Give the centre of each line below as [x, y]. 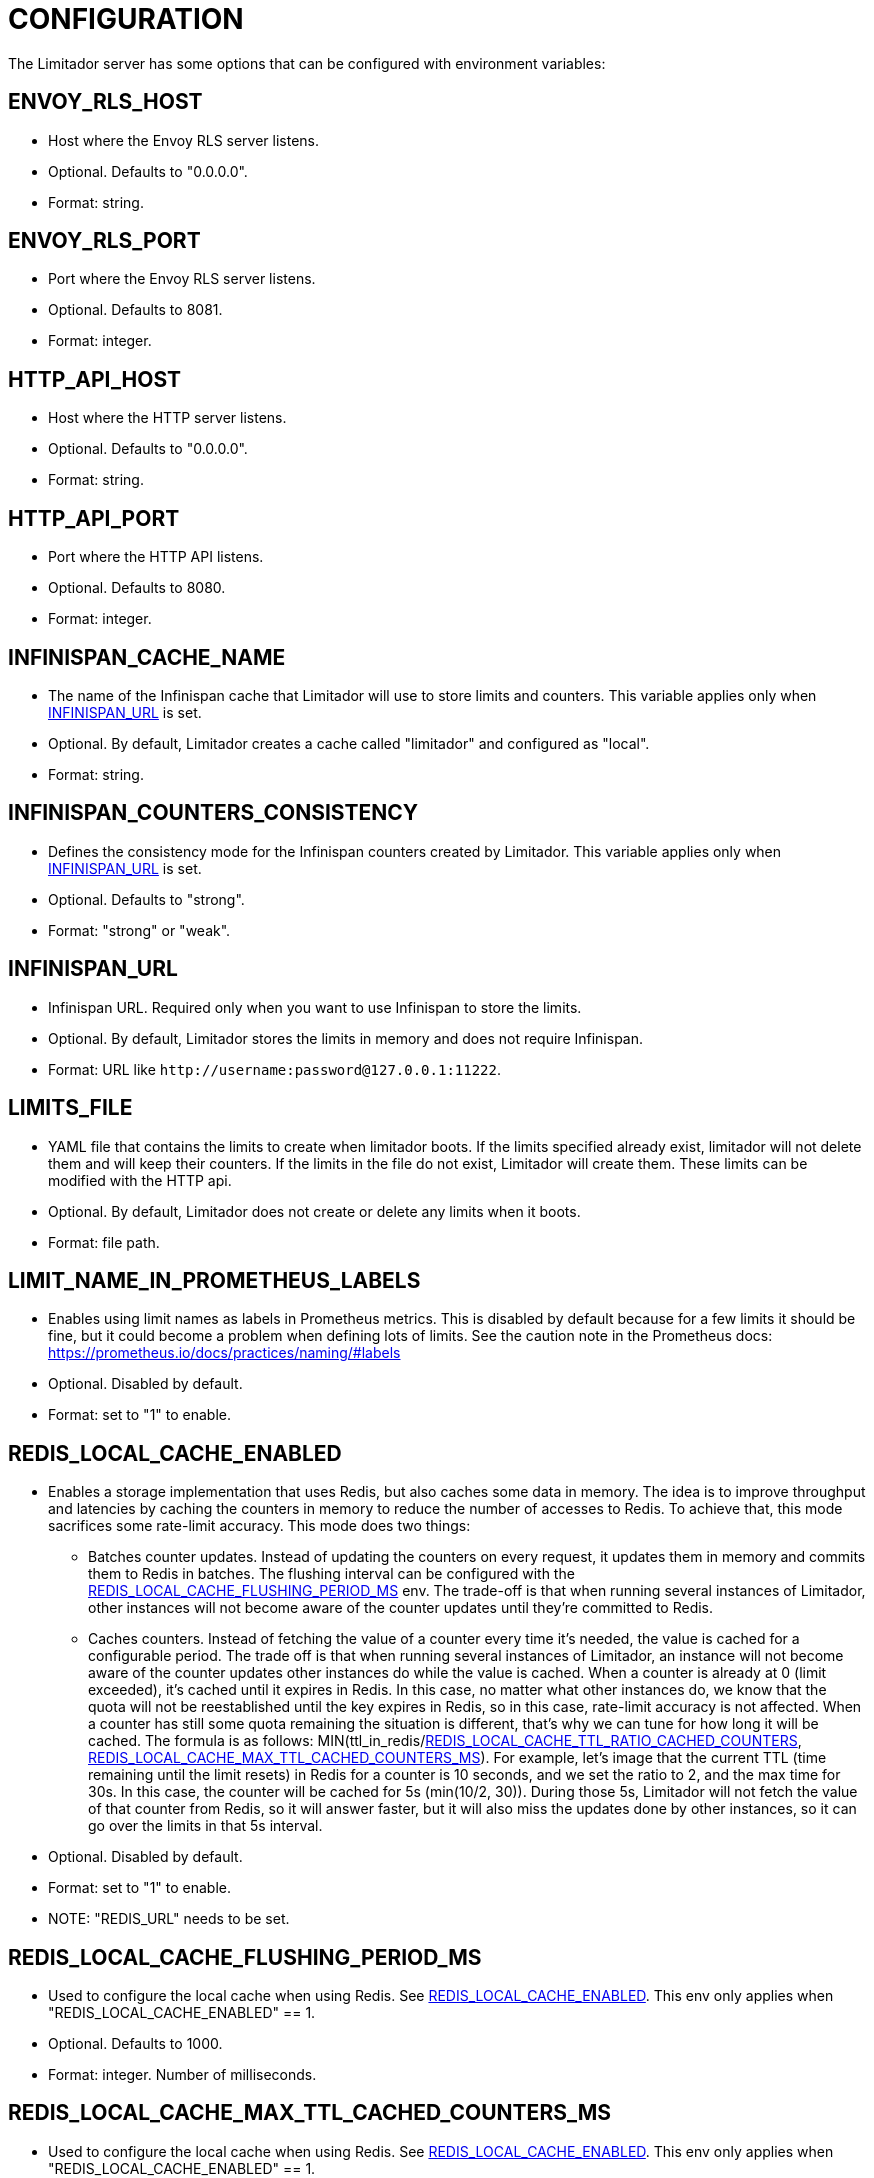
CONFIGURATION [126, 19]
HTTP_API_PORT [94, 518]
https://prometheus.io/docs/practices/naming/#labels [224, 1353]
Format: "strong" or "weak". [139, 930]
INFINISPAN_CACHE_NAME [147, 657]
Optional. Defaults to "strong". [146, 899]
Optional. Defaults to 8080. [137, 588]
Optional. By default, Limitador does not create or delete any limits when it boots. [314, 1211]
